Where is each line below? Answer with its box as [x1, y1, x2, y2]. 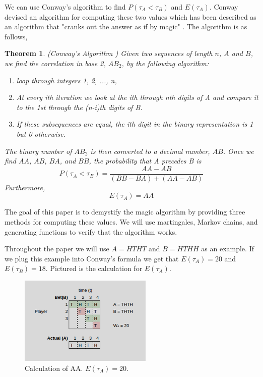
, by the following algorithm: [121, 58, 209, 68]
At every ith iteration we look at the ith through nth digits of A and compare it [16, 92, 258, 102]
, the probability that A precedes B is [89, 155, 202, 166]
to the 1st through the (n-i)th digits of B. [16, 101, 143, 112]
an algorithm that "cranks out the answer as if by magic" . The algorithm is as [5, 21, 247, 32]
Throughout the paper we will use [5, 243, 109, 254]
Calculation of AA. [25, 362, 83, 373]
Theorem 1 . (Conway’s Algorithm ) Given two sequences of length [5, 48, 213, 59]
